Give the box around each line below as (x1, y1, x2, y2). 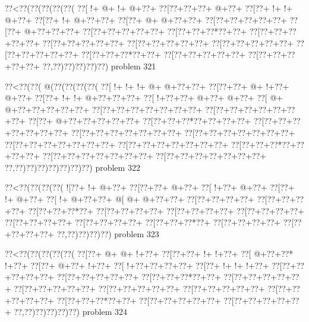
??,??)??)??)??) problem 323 (56, 227, 159, 240)
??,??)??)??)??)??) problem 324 (14, 305, 128, 318)
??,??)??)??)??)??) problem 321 (42, 59, 156, 72)
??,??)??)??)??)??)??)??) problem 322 (5, 161, 140, 173)
